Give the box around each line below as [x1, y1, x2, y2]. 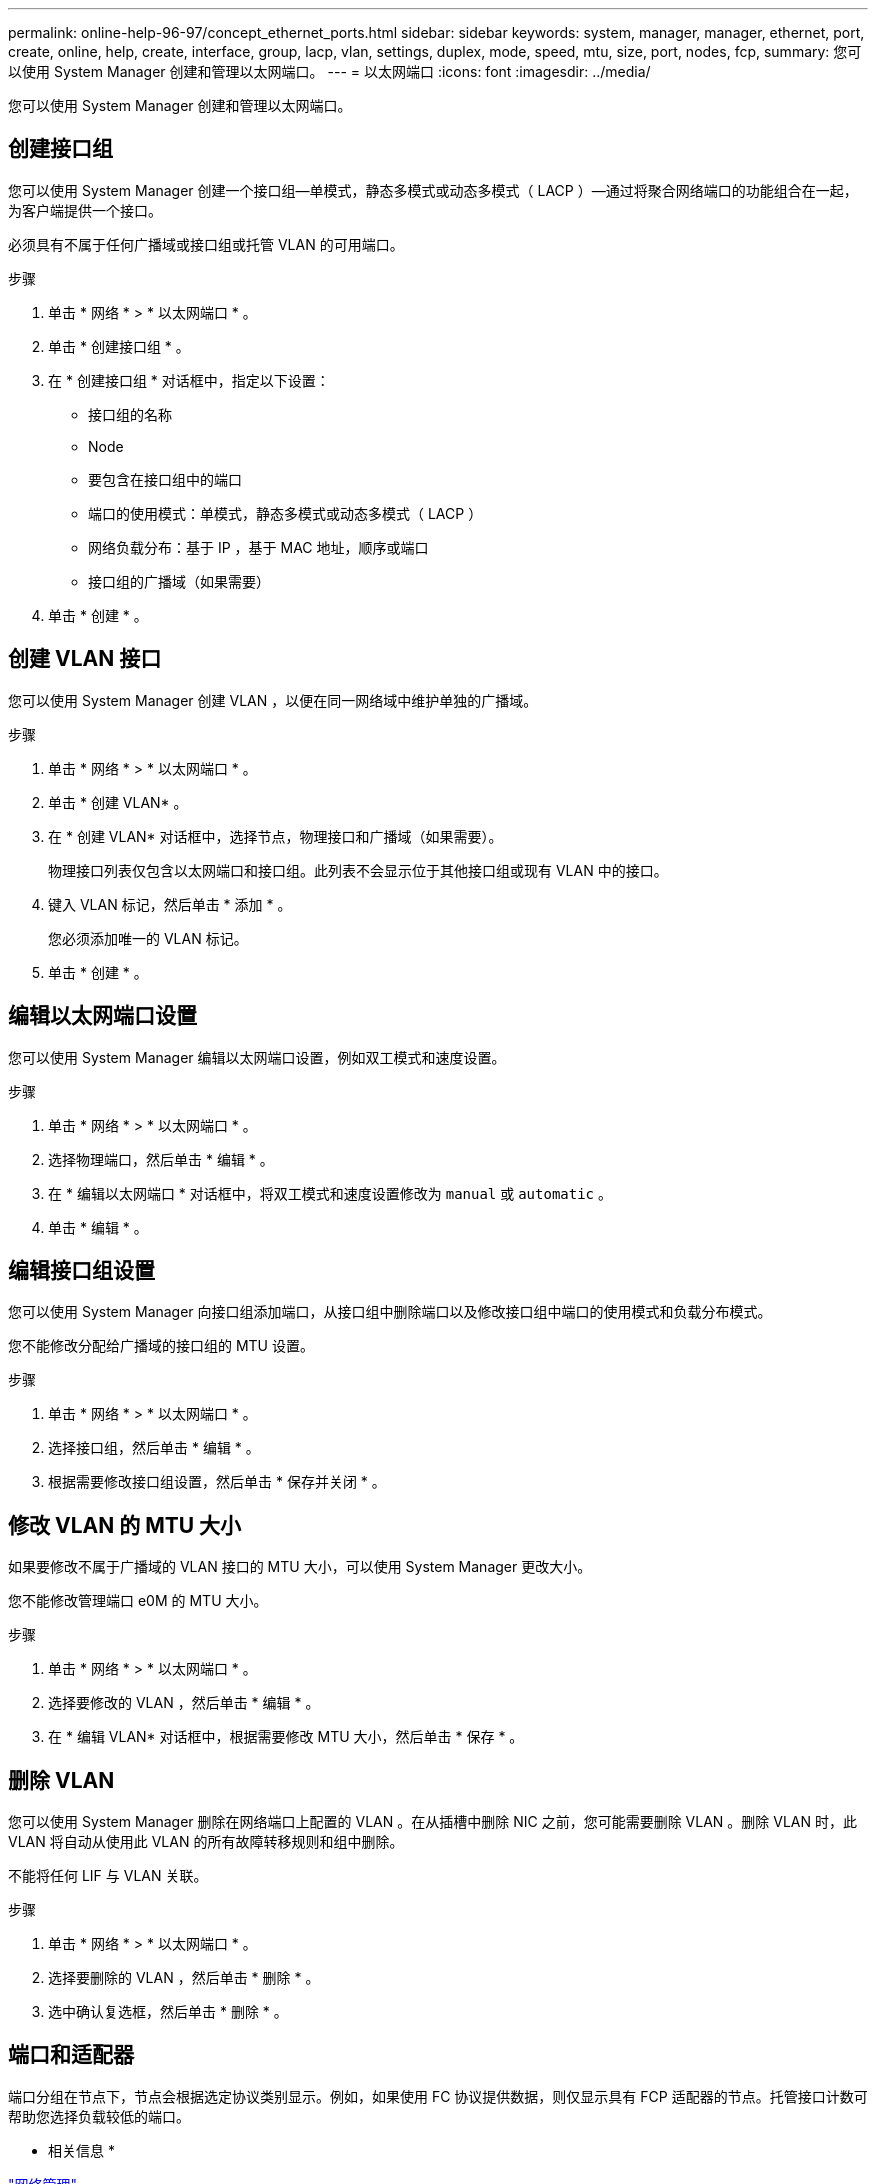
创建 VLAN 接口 [8, 646, 162, 672]
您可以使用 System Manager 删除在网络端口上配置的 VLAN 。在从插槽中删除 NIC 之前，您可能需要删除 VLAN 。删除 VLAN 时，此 [8, 1813, 857, 1831]
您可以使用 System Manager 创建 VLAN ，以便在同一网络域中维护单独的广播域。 [8, 691, 538, 709]
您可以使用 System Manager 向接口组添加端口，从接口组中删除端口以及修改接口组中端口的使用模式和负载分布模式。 [8, 1303, 772, 1321]
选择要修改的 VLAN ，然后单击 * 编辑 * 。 [48, 1694, 320, 1712]
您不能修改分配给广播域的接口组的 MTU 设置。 [8, 1337, 314, 1355]
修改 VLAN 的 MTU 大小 [8, 1512, 242, 1538]
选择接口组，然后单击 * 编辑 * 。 [48, 1439, 260, 1457]
